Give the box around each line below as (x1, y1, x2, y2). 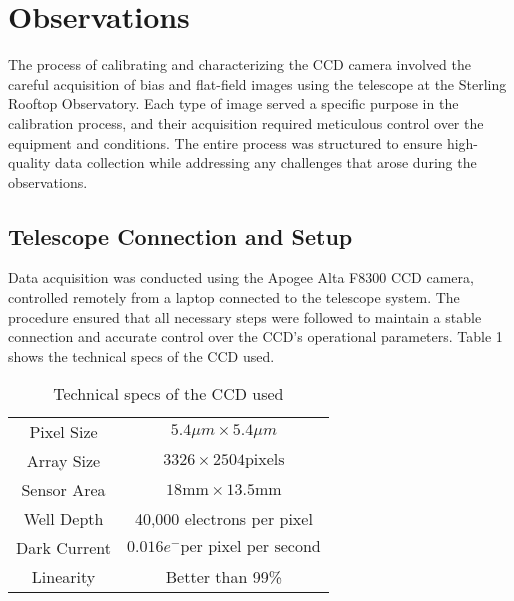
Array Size (26, 449, 101, 473)
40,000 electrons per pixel (134, 507, 313, 531)
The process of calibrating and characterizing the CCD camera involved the (8, 54, 471, 75)
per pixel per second (180, 538, 321, 555)
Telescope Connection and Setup (8, 220, 353, 251)
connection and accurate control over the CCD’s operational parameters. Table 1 (8, 326, 503, 347)
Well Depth (23, 507, 104, 531)
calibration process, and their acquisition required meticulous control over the (8, 112, 484, 133)
